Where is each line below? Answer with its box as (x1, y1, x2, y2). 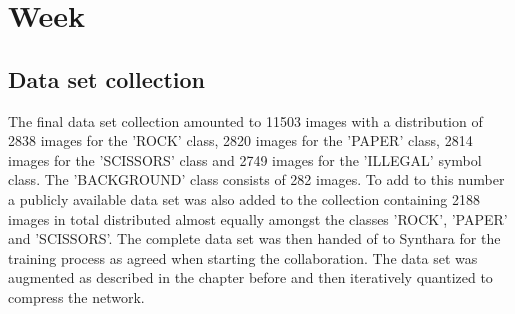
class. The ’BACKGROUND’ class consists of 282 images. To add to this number (8, 169, 505, 190)
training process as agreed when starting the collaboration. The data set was (8, 247, 478, 268)
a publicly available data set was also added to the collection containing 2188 (8, 188, 480, 209)
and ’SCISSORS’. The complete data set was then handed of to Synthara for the (8, 228, 501, 249)
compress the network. (8, 286, 145, 307)
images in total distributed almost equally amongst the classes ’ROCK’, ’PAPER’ (8, 208, 508, 229)
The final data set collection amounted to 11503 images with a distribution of (8, 110, 483, 131)
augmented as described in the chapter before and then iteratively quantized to (8, 267, 493, 288)
